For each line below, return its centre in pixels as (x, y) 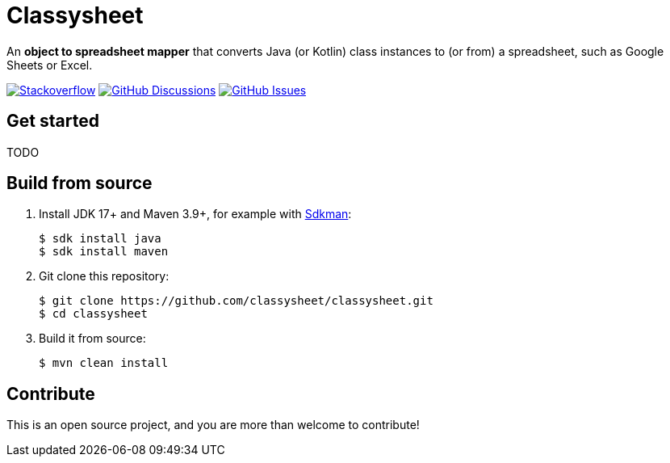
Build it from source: (92, 339)
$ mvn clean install (104, 363)
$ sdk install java (100, 239)
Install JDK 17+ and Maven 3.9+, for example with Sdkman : (195, 214)
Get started (53, 121)
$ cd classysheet (93, 314)
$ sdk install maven (104, 252)
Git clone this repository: (104, 276)
